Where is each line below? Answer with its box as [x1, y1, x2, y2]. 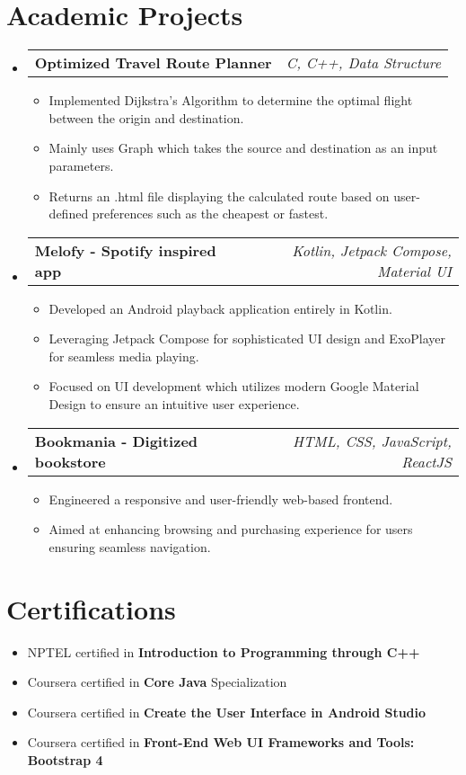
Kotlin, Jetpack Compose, [292, 239, 452, 261]
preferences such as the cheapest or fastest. [92, 204, 329, 223]
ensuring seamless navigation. [48, 537, 211, 556]
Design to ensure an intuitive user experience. [48, 395, 300, 414]
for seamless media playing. [48, 346, 199, 365]
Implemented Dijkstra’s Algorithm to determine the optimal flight [48, 91, 413, 110]
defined [48, 204, 89, 223]
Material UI [377, 260, 452, 281]
